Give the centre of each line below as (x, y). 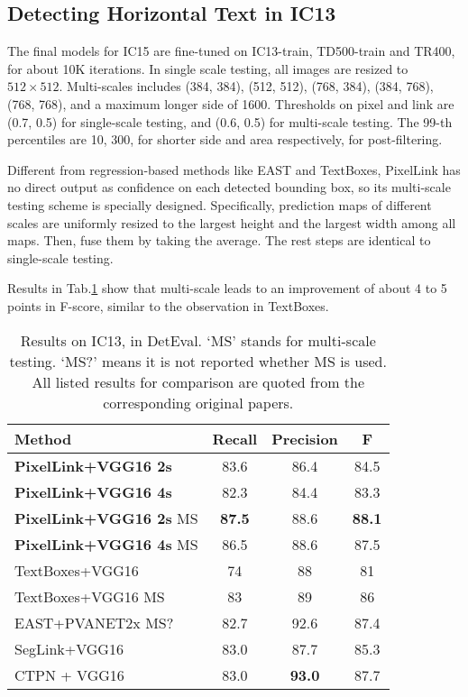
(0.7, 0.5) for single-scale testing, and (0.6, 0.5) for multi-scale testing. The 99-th (230, 121)
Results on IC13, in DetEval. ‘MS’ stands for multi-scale (198, 340)
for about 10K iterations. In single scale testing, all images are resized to (208, 68)
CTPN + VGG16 (69, 674)
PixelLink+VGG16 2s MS (106, 518)
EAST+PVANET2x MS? (94, 622)
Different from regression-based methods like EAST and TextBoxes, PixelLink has (234, 169)
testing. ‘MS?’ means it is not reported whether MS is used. (198, 361)
